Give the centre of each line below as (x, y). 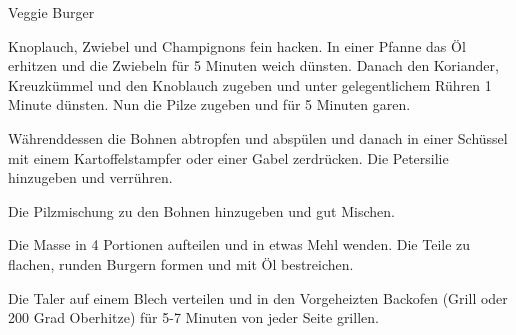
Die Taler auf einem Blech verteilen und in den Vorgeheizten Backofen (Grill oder (258, 297)
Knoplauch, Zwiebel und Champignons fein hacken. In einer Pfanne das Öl (237, 45)
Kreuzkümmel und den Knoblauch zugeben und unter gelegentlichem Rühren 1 (250, 84)
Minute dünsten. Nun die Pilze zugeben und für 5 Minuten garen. (209, 104)
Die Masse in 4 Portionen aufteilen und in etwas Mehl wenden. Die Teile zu (239, 244)
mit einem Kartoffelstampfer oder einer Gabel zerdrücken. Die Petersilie (228, 157)
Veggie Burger (51, 12)
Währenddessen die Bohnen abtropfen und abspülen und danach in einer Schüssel (258, 137)
